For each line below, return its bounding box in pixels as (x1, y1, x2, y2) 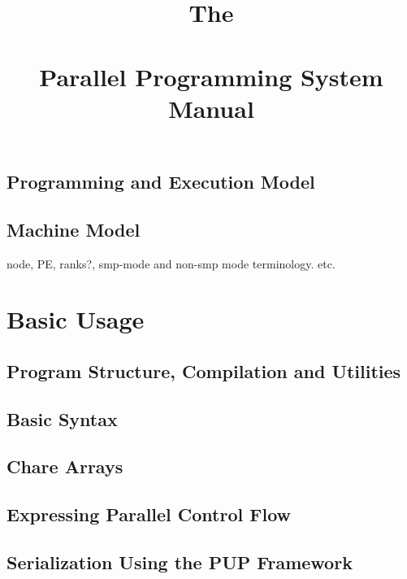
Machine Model (6, 216, 141, 242)
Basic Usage (6, 303, 145, 336)
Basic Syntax (6, 406, 118, 431)
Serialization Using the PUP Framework (6, 550, 353, 575)
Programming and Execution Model (6, 168, 315, 194)
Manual (168, 91, 254, 124)
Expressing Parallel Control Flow (6, 502, 292, 527)
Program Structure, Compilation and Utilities (6, 358, 401, 383)
